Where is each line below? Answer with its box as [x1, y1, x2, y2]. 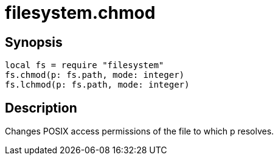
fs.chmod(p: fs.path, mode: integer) [5, 70, 185, 80]
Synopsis [5, 34, 63, 50]
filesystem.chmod [5, 2, 156, 23]
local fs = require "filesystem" [5, 60, 164, 71]
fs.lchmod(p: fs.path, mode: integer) [5, 80, 190, 90]
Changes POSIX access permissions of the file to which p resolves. [5, 126, 274, 137]
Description [5, 100, 77, 116]
